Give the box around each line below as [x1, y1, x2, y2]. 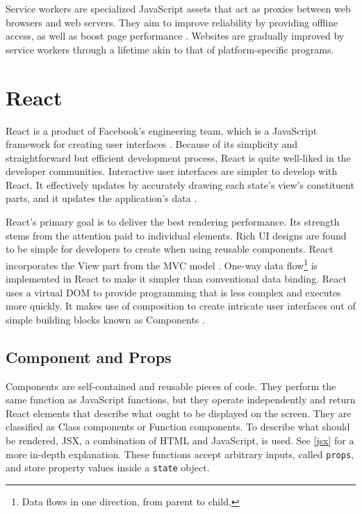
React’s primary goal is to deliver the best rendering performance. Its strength [6, 215, 340, 229]
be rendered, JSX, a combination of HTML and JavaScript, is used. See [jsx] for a [6, 433, 354, 448]
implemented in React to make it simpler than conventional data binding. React [6, 271, 347, 286]
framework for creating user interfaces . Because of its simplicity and [6, 137, 298, 151]
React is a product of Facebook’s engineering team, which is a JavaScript [6, 123, 318, 137]
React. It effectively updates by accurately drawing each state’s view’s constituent [6, 177, 354, 192]
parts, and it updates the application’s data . [6, 191, 197, 205]
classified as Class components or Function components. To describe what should [6, 419, 350, 434]
